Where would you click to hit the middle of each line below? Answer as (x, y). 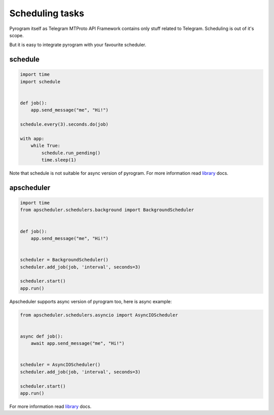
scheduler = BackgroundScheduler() (64, 260)
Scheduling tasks (47, 13)
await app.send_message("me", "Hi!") (78, 344)
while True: (46, 146)
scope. (16, 35)
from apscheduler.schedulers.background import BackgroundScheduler (107, 210)
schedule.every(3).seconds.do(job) (64, 124)
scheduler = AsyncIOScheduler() (60, 365)
